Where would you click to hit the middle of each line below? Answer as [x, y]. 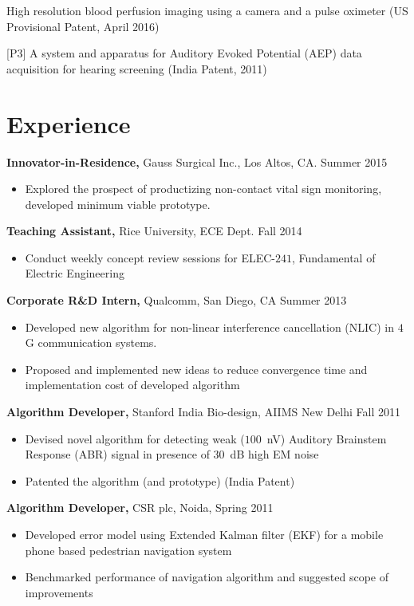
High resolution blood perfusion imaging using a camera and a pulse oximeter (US [207, 10]
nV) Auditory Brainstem [327, 438]
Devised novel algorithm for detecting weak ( [135, 438]
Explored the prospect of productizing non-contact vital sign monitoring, [203, 189]
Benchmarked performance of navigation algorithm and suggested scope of [207, 577]
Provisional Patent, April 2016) [83, 26]
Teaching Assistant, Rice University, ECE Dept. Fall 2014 [154, 231]
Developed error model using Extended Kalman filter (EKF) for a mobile [204, 534]
